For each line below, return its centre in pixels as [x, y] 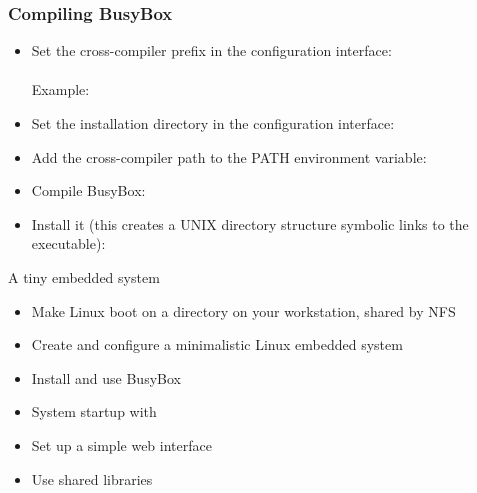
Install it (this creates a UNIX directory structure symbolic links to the [250, 223]
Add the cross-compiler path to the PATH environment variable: [229, 156]
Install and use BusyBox [106, 377]
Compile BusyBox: [88, 190]
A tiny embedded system [84, 276]
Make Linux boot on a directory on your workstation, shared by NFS [243, 310]
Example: [60, 89]
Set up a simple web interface [121, 444]
